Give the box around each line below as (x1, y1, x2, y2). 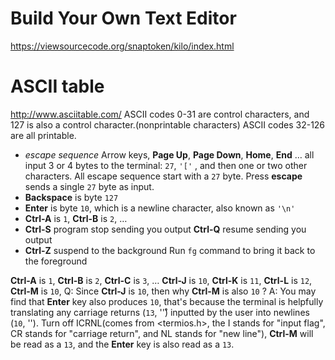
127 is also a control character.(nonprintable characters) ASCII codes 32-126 (10, 118, 326, 131)
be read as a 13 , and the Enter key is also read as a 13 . (10, 338, 235, 350)
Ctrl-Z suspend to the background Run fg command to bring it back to (24, 244, 316, 256)
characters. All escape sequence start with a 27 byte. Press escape (24, 170, 303, 182)
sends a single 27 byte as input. (24, 180, 155, 192)
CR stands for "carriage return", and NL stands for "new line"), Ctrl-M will (10, 327, 314, 339)
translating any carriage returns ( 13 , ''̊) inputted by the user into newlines (10, 306, 310, 318)
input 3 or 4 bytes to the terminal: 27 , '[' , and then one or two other (24, 159, 308, 171)
